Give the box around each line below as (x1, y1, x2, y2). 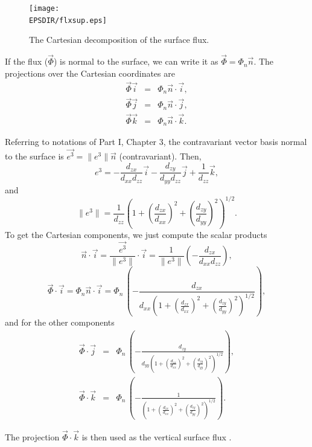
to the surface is (5, 150, 64, 162)
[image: (29, 4, 60, 13)
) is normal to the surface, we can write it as (53, 55, 218, 68)
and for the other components (5, 316, 115, 329)
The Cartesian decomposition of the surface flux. (29, 33, 209, 46)
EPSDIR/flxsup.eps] (29, 16, 107, 25)
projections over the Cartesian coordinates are (5, 66, 175, 79)
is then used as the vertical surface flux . (81, 430, 232, 443)
